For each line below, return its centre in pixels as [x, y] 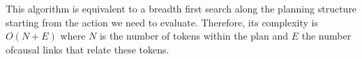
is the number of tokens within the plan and [194, 36]
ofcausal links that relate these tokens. [88, 49]
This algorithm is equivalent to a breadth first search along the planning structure [181, 8]
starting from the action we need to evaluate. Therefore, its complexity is [162, 22]
